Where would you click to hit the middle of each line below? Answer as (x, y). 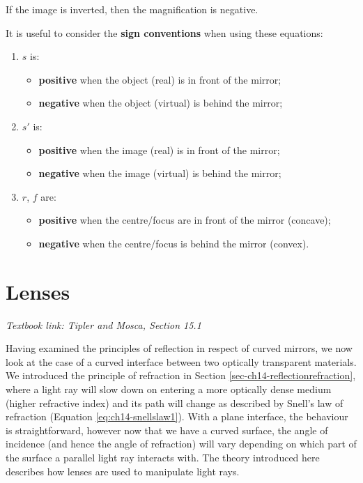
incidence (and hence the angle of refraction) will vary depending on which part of (181, 444)
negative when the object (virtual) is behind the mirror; (161, 103)
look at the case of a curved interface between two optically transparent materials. (181, 361)
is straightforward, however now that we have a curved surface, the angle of (167, 430)
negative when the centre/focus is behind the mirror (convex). (174, 243)
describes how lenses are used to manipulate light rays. (123, 471)
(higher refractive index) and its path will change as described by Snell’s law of (175, 402)
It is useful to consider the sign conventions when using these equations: (164, 32)
